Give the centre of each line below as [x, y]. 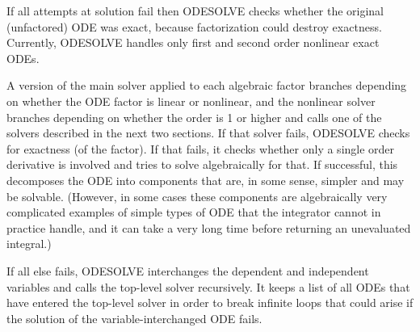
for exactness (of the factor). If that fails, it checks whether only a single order [201, 148]
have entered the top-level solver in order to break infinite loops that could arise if [210, 303]
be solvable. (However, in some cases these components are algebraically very [197, 196]
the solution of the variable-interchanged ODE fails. [134, 318]
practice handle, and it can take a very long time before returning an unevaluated [209, 227]
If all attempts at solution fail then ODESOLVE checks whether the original [195, 11]
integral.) [29, 244]
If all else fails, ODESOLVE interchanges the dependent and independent [188, 270]
